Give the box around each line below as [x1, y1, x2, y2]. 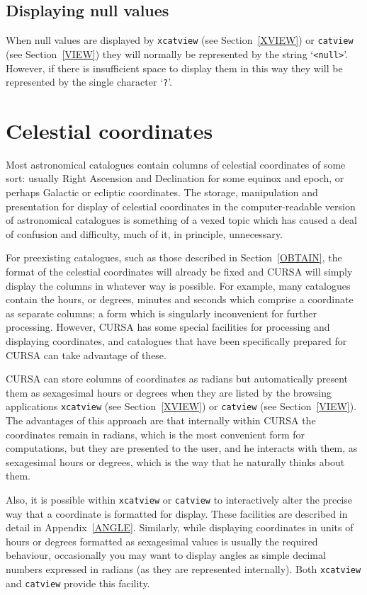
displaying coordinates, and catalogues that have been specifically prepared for [6, 334, 347, 348]
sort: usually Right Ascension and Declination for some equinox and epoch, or [6, 171, 344, 186]
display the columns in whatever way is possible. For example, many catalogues [6, 278, 351, 293]
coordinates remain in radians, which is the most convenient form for [6, 426, 305, 441]
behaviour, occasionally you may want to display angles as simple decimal [6, 548, 326, 562]
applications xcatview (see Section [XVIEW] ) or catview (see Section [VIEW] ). [6, 399, 357, 414]
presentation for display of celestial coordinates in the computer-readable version [6, 198, 356, 213]
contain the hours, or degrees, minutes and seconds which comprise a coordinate [6, 292, 354, 307]
